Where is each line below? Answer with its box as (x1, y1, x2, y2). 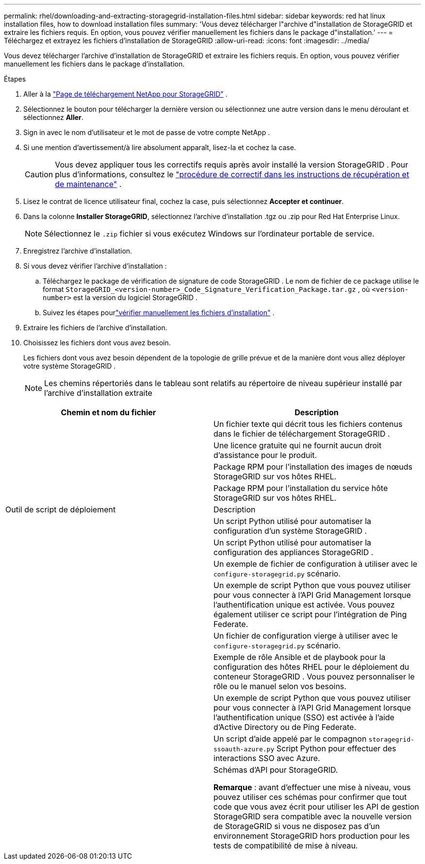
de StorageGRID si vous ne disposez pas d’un (213, 821, 380, 831)
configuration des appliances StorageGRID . (213, 547, 374, 557)
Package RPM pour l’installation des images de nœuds (213, 462, 412, 472)
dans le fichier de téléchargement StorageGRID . (213, 429, 390, 439)
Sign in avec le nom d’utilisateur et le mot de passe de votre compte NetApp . (23, 128, 270, 136)
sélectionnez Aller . (23, 113, 83, 121)
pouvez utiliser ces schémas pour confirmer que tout (213, 792, 407, 802)
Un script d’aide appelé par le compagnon (213, 734, 367, 744)
